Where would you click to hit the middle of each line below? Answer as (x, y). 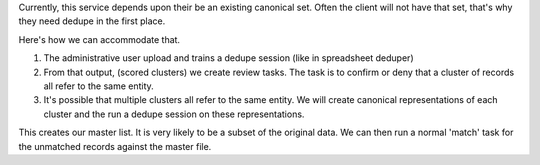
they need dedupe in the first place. (92, 21)
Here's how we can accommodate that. (99, 39)
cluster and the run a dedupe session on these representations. (174, 114)
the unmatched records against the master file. (115, 146)
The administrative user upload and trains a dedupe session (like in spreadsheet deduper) (228, 58)
